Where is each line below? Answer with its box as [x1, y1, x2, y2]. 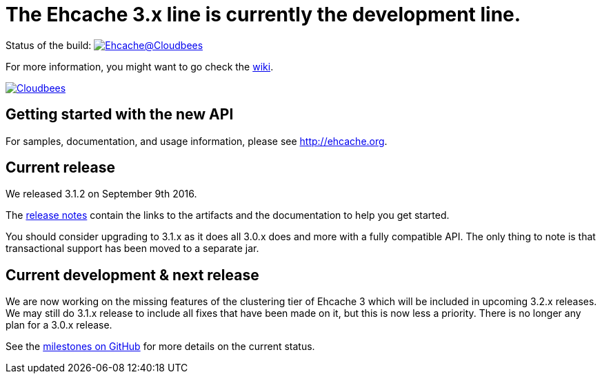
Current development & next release [6, 266, 259, 284]
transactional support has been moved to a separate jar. [6, 242, 259, 255]
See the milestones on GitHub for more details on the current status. [6, 340, 315, 353]
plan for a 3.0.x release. [6, 319, 112, 331]
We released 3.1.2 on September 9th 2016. [6, 188, 197, 200]
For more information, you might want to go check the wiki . [6, 60, 274, 72]
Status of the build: [6, 39, 92, 51]
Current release [6, 159, 116, 177]
